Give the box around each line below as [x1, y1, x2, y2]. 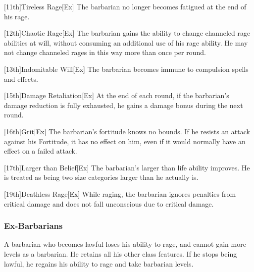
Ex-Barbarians [4, 219, 63, 232]
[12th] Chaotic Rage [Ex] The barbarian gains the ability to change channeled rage [4, 28, 251, 38]
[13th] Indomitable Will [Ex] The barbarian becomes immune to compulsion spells [4, 63, 249, 74]
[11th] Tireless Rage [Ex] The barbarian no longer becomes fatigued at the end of [4, 1, 247, 11]
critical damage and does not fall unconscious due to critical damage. [4, 198, 214, 209]
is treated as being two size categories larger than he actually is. [4, 172, 199, 182]
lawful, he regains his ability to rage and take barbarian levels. [4, 258, 194, 269]
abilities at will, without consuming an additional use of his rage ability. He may [4, 37, 248, 48]
